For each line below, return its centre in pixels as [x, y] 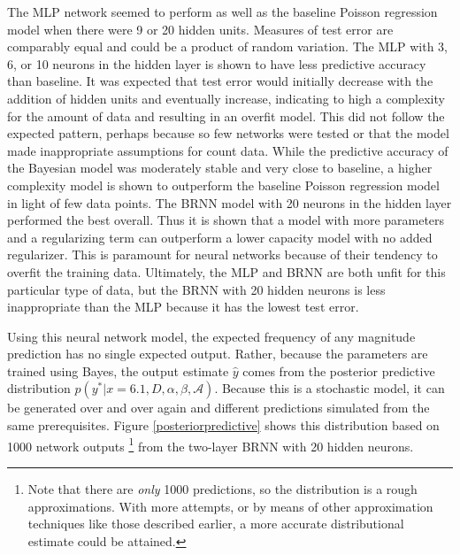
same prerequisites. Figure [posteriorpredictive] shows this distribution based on [223, 425]
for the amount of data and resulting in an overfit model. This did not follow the [226, 116]
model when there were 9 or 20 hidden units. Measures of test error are [200, 29]
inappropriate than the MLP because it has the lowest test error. [183, 307]
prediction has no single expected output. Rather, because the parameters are [218, 354]
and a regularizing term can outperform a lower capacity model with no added [220, 237]
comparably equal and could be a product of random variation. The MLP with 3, [227, 46]
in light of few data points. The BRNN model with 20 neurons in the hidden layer [230, 202]
